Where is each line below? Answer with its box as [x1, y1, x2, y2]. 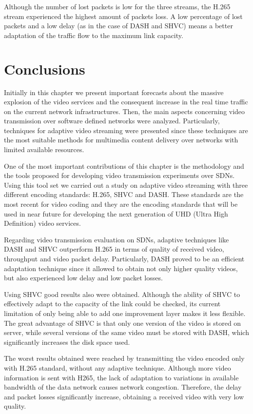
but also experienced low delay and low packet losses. [4, 273, 163, 283]
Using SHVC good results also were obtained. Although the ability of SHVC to [4, 289, 240, 299]
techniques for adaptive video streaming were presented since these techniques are [4, 125, 248, 135]
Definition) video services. [4, 218, 81, 228]
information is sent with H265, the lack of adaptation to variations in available [4, 372, 239, 382]
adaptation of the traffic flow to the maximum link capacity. [4, 30, 183, 40]
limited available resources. [4, 144, 84, 155]
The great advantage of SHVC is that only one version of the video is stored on [4, 317, 241, 328]
